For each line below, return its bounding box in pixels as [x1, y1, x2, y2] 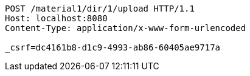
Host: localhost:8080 [5, 13, 108, 23]
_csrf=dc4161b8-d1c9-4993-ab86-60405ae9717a [5, 43, 221, 52]
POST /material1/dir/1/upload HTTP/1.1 [5, 4, 195, 13]
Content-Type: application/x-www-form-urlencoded [5, 23, 246, 33]
